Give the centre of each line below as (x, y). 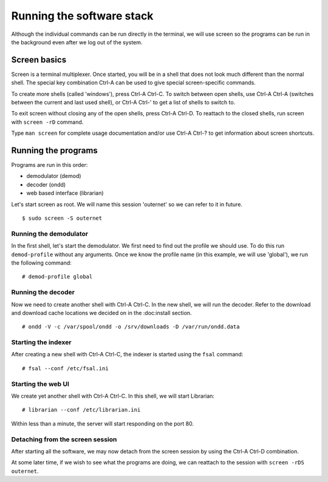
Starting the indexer (41, 342)
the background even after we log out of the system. (77, 42)
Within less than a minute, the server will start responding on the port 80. (103, 423)
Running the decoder (43, 293)
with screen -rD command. (47, 122)
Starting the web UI (40, 384)
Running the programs (55, 151)
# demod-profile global (57, 277)
